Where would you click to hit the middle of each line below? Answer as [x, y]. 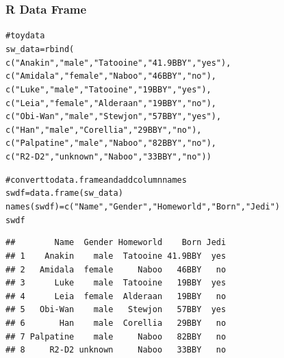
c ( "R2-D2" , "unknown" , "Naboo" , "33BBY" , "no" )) [108, 157]
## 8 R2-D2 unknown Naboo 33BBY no [116, 350]
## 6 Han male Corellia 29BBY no [116, 323]
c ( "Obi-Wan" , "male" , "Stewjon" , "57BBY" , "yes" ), [114, 117]
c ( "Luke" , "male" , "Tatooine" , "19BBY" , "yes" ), [108, 89]
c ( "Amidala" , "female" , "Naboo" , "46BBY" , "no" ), [111, 76]
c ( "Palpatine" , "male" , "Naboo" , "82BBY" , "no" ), [111, 143]
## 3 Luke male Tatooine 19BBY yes [116, 283]
